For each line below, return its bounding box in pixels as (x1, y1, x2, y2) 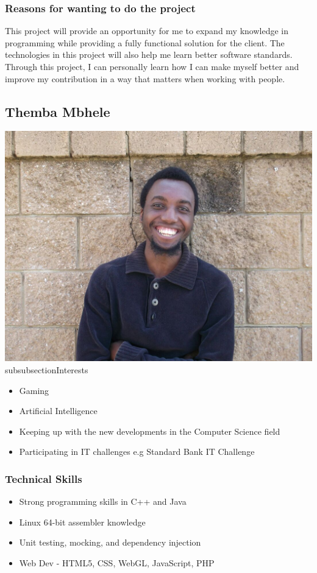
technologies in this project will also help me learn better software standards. (5, 48, 293, 61)
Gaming (19, 384, 49, 396)
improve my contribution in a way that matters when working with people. (5, 72, 285, 85)
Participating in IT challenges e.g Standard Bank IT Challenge (19, 445, 255, 458)
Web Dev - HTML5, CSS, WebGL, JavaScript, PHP (19, 556, 215, 569)
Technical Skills (5, 471, 82, 486)
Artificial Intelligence (19, 404, 98, 417)
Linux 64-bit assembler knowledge (19, 515, 146, 528)
